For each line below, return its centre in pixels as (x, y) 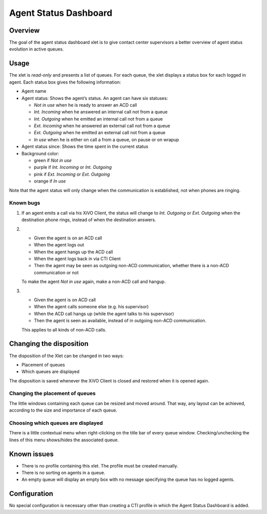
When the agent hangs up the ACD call (73, 252)
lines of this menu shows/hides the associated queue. (64, 440)
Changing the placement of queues (52, 393)
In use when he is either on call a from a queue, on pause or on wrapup (106, 140)
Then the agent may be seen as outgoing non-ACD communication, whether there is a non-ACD (132, 266)
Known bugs (25, 203)
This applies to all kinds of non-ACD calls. (64, 329)
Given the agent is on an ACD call (68, 238)
